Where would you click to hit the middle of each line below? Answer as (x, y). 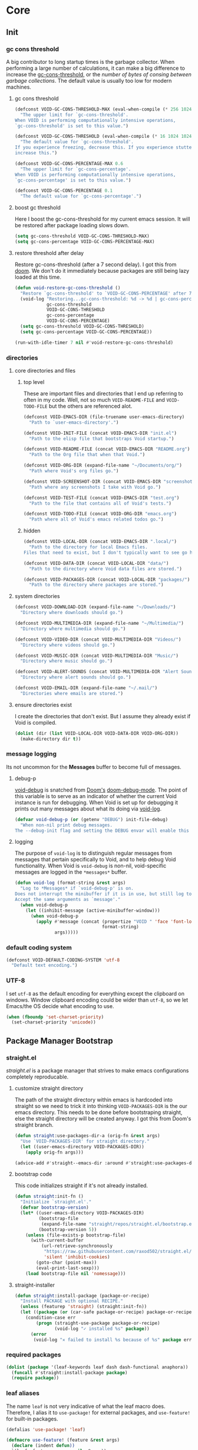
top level (34, 382)
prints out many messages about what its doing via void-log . (88, 809)
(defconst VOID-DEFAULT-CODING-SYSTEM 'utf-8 (63, 960)
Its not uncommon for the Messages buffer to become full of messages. (94, 767)
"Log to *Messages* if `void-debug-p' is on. (77, 889)
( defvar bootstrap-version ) (55, 1207)
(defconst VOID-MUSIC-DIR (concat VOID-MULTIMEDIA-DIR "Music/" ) (96, 655)
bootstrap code (33, 1174)
